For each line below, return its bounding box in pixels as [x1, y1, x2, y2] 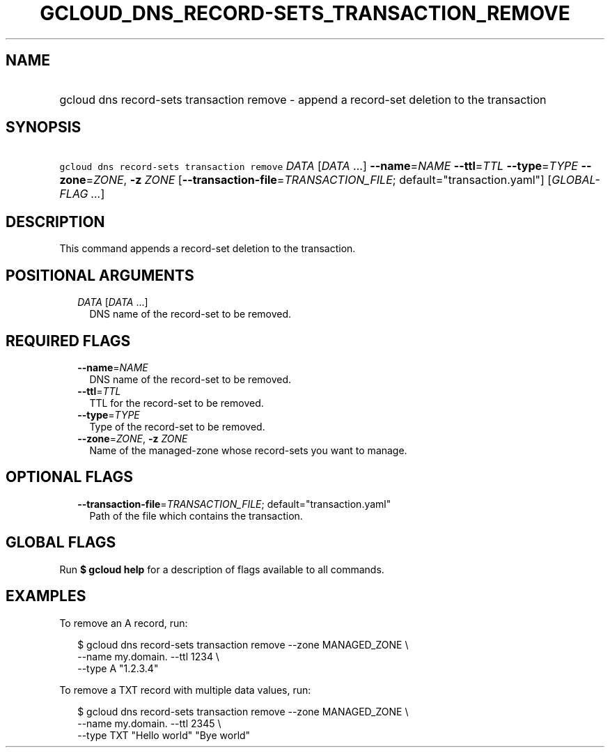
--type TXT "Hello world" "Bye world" [77, 729, 251, 741]
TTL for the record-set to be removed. [89, 396, 264, 409]
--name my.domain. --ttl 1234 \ [77, 650, 219, 662]
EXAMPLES [6, 587, 86, 605]
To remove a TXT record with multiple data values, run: [59, 683, 311, 696]
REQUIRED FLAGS [6, 332, 131, 350]
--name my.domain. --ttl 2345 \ [77, 717, 221, 729]
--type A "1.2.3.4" [77, 662, 159, 674]
